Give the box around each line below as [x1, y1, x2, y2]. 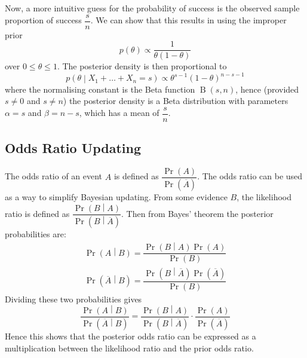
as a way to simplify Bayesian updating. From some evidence [5, 191, 228, 203]
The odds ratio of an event [5, 170, 103, 182]
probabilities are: [5, 228, 66, 240]
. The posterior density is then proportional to [57, 60, 227, 72]
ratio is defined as [5, 207, 70, 219]
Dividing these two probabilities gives [5, 292, 142, 305]
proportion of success [5, 14, 82, 26]
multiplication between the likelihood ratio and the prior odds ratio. [5, 341, 254, 354]
